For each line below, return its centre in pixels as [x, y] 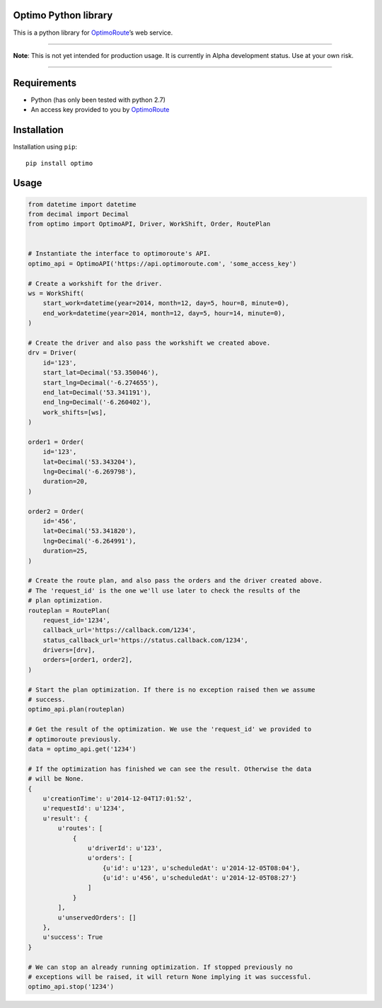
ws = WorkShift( [56, 293]
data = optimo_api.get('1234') [82, 749]
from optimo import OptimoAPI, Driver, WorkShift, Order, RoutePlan [149, 224]
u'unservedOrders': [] [97, 917]
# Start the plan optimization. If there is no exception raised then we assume [172, 689]
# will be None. [56, 779]
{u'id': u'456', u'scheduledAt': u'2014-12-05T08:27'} [200, 878]
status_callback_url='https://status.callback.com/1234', [145, 640]
